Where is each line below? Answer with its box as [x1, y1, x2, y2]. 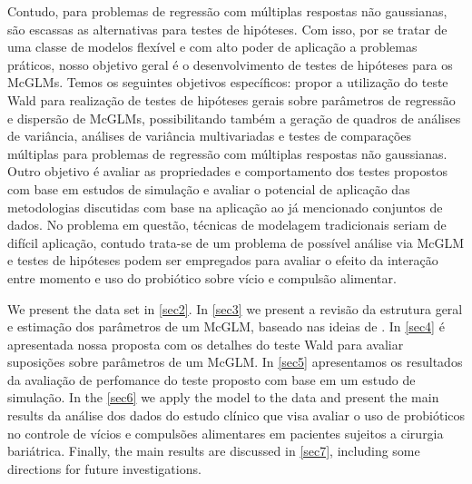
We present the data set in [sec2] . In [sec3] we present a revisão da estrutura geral [7, 299, 463, 318]
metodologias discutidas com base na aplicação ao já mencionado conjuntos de [7, 197, 443, 216]
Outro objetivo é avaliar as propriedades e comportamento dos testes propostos [7, 162, 447, 181]
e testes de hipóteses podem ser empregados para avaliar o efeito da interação [7, 251, 438, 270]
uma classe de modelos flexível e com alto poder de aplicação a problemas [7, 37, 418, 56]
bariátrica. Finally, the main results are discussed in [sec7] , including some [7, 441, 420, 460]
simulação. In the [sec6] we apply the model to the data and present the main [7, 388, 439, 407]
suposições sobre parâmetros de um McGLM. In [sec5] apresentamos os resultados [7, 352, 463, 371]
